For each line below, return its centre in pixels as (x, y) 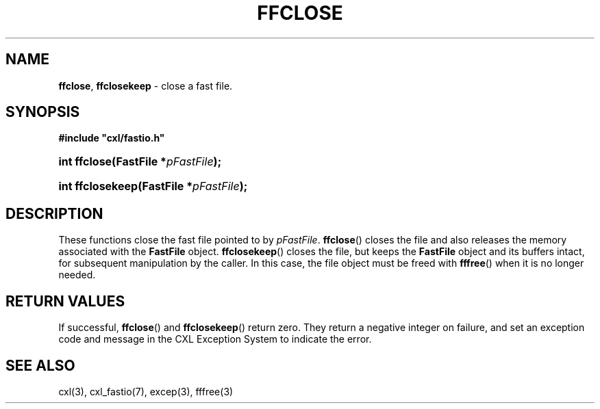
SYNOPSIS (43, 112)
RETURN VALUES (65, 301)
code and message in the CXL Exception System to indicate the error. (215, 339)
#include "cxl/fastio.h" (112, 138)
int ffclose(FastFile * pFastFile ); (140, 162)
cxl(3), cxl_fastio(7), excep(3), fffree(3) (146, 391)
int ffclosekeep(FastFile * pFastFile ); (153, 186)
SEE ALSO (40, 365)
